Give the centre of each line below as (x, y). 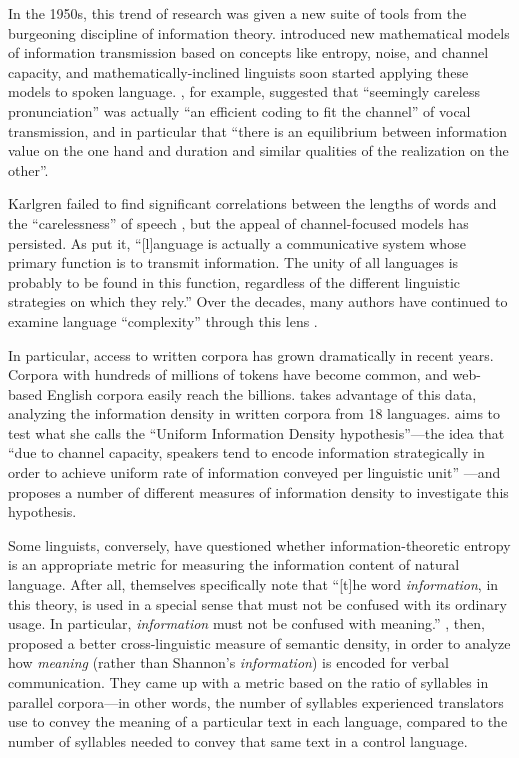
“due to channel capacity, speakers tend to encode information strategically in (246, 452)
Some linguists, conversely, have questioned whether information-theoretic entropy (259, 544)
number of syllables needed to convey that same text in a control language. (238, 740)
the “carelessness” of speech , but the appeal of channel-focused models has (238, 222)
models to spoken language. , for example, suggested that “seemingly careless (244, 91)
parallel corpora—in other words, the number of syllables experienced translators (256, 701)
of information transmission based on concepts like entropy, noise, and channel (248, 52)
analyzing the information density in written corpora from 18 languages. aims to (254, 413)
